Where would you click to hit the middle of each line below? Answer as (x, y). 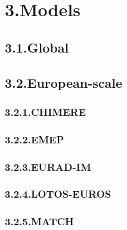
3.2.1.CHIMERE (46, 111)
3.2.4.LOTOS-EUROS (58, 194)
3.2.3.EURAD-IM (48, 166)
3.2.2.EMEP (35, 139)
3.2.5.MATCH (39, 221)
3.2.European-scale (64, 82)
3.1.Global (37, 47)
